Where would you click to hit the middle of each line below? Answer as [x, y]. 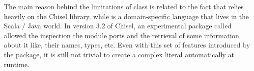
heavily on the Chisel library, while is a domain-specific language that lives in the [127, 16]
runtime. [17, 64]
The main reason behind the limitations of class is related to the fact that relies [124, 6]
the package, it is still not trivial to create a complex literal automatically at [119, 54]
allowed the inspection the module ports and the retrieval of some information [122, 35]
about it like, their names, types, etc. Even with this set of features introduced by [127, 45]
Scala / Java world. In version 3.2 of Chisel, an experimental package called [118, 26]
